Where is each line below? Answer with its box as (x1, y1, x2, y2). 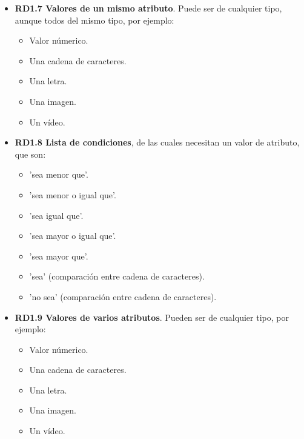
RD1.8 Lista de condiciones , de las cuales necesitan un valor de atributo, (15, 136, 300, 149)
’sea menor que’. (29, 168, 88, 181)
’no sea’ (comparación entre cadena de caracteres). (29, 290, 217, 303)
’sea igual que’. (29, 209, 84, 221)
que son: (15, 147, 46, 160)
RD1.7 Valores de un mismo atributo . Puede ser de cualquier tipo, (15, 2, 282, 14)
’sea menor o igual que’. (29, 188, 116, 201)
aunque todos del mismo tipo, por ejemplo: (15, 13, 174, 26)
